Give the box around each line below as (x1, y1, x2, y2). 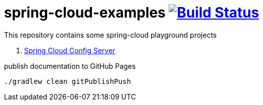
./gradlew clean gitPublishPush (4, 77, 131, 85)
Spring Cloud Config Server (24, 46, 115, 55)
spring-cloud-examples (4, 4, 166, 21)
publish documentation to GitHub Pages (4, 61, 136, 70)
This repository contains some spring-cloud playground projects (4, 30, 217, 39)
